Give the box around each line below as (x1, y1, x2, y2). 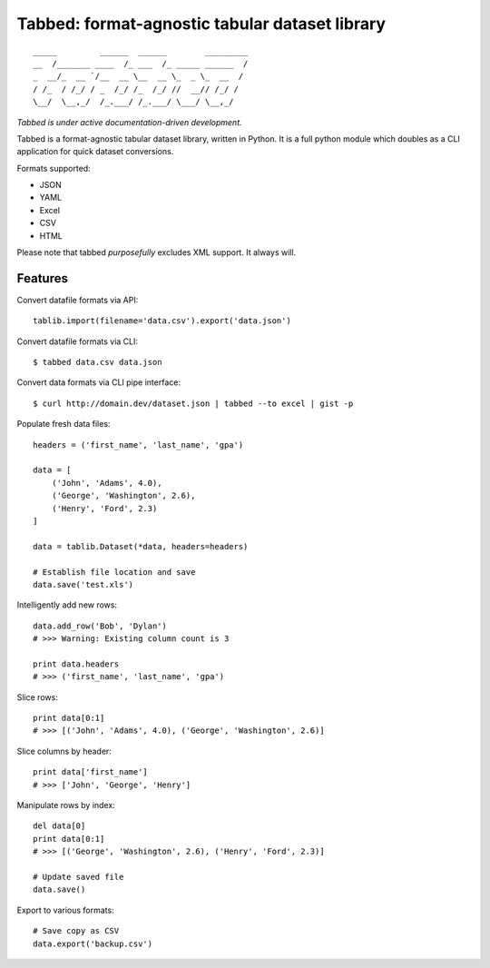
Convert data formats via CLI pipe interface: (16, 377, 181, 388)
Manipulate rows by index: (16, 800, 115, 811)
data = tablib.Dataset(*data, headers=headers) (33, 541, 249, 551)
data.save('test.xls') (33, 579, 134, 589)
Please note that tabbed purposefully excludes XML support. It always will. (16, 247, 297, 258)
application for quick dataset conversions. (16, 146, 174, 157)
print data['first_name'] (33, 767, 149, 777)
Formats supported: (16, 163, 91, 173)
